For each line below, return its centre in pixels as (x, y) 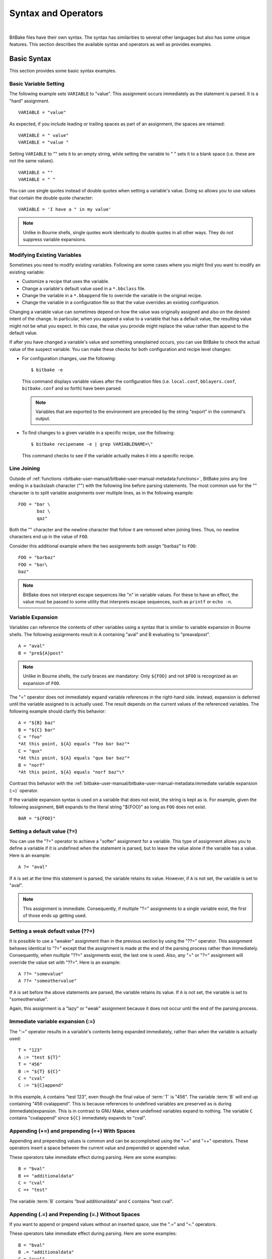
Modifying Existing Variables (45, 255)
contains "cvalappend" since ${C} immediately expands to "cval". (78, 1117)
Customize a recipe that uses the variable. (65, 282)
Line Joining (25, 468)
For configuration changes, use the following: (69, 359)
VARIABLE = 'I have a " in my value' (65, 209)
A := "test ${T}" (40, 1057)
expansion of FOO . (42, 683)
